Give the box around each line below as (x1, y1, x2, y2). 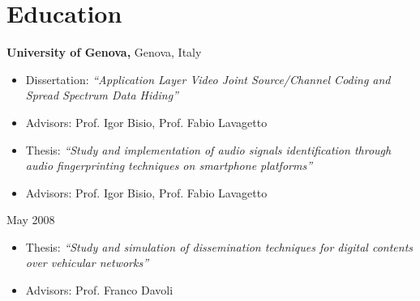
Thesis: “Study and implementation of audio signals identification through (25, 141, 392, 158)
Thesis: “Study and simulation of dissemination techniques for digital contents (25, 238, 414, 255)
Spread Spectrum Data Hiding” (25, 87, 178, 104)
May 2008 (6, 211, 55, 228)
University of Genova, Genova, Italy (6, 44, 202, 61)
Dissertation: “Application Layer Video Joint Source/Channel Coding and (25, 70, 391, 87)
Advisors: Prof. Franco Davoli (25, 282, 174, 299)
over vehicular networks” (25, 254, 149, 271)
